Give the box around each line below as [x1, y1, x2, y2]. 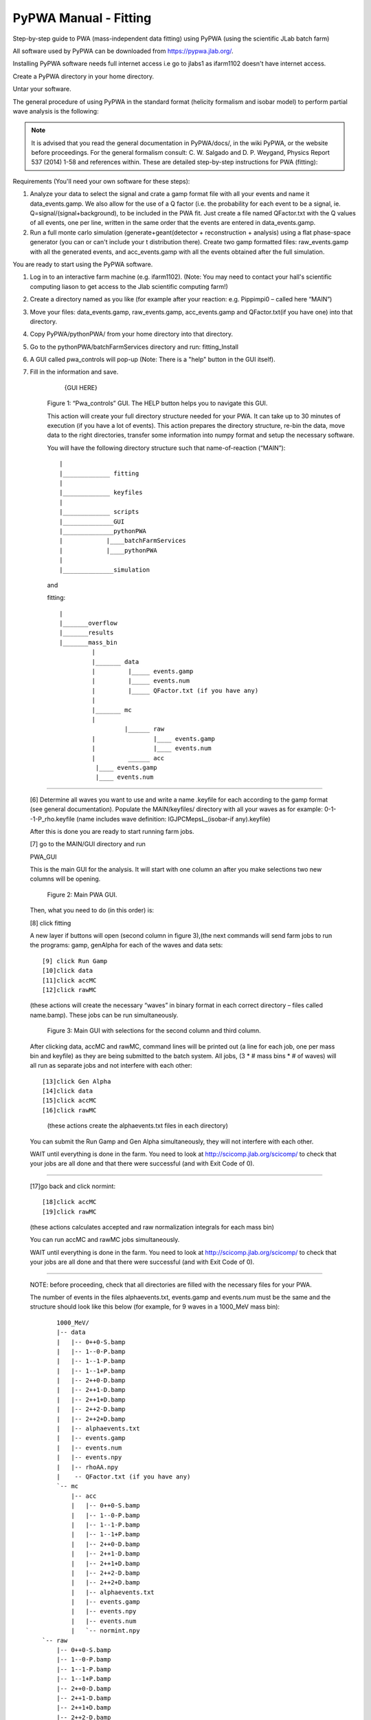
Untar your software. [12, 85, 71, 93]
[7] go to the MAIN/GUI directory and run [30, 840, 146, 848]
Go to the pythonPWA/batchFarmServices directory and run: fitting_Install [30, 343, 238, 351]
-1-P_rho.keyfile [30, 815, 76, 823]
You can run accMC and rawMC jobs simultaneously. [30, 1236, 180, 1244]
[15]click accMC [42, 1097, 97, 1104]
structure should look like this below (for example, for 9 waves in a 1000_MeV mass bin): [30, 1302, 280, 1311]
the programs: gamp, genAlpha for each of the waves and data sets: [30, 941, 223, 949]
